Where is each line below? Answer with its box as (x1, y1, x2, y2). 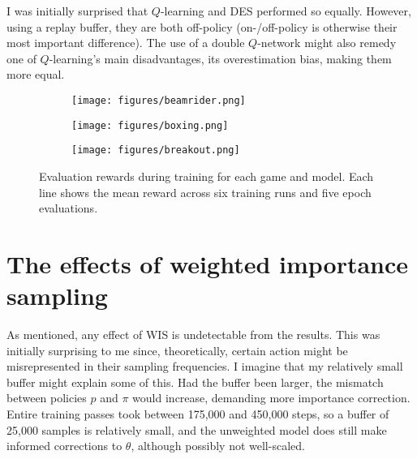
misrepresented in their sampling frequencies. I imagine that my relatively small (6, 358, 403, 375)
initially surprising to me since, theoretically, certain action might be (6, 341, 348, 358)
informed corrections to (6, 437, 123, 454)
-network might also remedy (257, 34, 397, 51)
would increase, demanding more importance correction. (132, 389, 411, 406)
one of (6, 49, 37, 66)
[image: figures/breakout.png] (71, 144, 240, 157)
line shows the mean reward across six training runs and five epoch (39, 183, 372, 200)
